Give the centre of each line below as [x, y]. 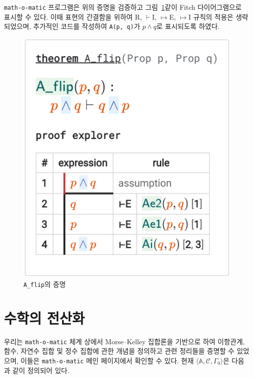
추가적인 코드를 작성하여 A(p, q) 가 [87, 26]
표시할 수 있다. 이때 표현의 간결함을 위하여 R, [73, 16]
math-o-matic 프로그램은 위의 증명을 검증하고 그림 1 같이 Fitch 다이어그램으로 [123, 7]
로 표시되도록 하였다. [188, 26]
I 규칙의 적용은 [211, 16]
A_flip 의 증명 [45, 284]
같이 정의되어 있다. [41, 370]
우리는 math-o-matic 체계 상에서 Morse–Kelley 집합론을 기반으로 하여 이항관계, [125, 341]
